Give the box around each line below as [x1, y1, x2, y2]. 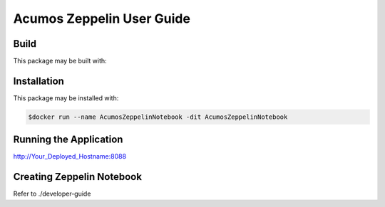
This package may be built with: [13, 57, 107, 65]
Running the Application [13, 134, 123, 146]
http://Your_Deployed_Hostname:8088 [13, 152, 127, 161]
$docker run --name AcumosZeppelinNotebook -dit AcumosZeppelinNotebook [28, 112, 288, 121]
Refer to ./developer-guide [13, 189, 91, 198]
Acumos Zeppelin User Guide [13, 11, 190, 26]
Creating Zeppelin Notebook [13, 171, 143, 183]
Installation [13, 75, 64, 87]
